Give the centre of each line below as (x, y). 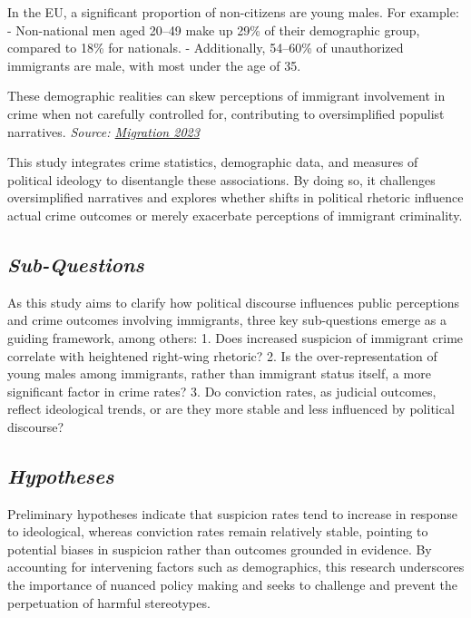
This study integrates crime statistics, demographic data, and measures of (213, 162)
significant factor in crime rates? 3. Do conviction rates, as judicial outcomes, (222, 391)
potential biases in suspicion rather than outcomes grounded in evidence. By (220, 549)
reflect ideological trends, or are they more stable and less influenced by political (231, 409)
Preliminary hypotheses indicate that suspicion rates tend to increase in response (233, 513)
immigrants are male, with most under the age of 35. (154, 65)
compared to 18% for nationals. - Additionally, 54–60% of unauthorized (206, 48)
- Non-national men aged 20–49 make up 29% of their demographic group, (214, 29)
